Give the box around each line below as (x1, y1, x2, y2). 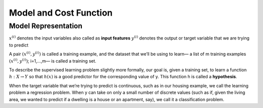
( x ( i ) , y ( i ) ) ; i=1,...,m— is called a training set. (9, 57, 97, 64)
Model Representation (9, 22, 83, 30)
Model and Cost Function (9, 7, 113, 18)
